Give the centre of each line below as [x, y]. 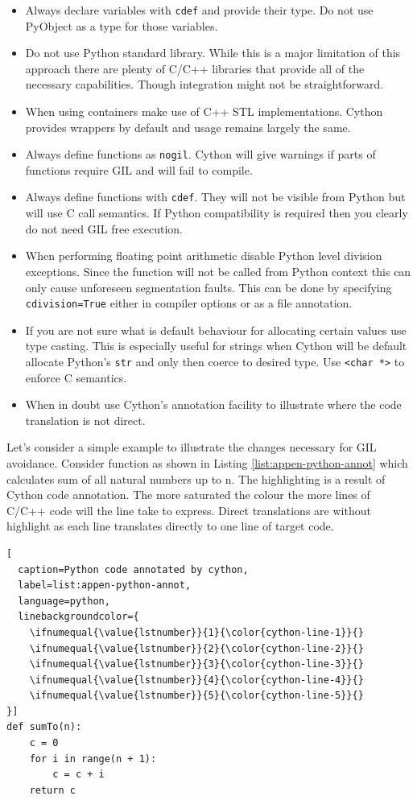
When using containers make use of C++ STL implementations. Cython [204, 111]
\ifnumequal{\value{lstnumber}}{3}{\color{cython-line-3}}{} [196, 664]
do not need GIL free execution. [104, 228]
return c [52, 790]
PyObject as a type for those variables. [122, 25]
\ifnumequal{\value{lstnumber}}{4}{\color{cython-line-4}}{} [196, 680]
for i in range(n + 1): [93, 759]
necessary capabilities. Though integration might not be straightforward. [204, 84]
